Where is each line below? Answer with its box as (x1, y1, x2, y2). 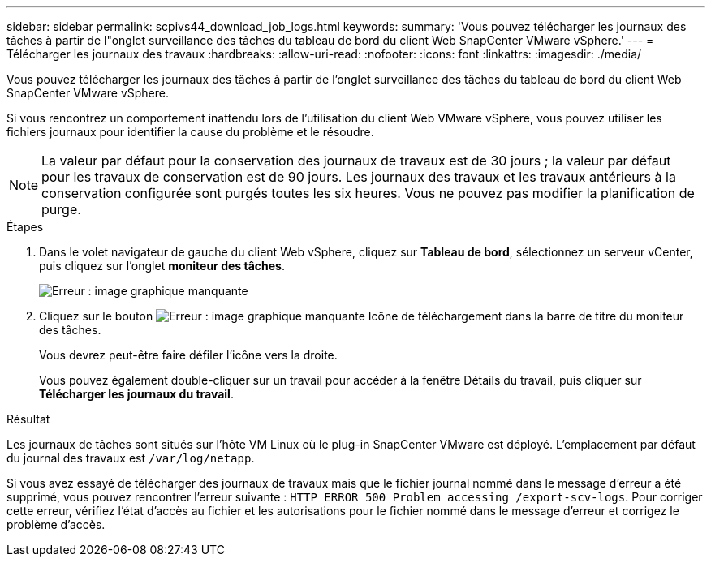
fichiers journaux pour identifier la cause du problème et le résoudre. (6, 125, 374, 139)
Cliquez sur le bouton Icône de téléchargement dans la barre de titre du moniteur (39, 309, 684, 323)
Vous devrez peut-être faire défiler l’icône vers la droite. (39, 348, 338, 362)
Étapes (6, 220, 44, 234)
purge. (41, 201, 81, 217)
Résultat (6, 412, 50, 426)
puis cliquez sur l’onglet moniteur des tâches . (39, 259, 285, 273)
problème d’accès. (6, 518, 106, 531)
